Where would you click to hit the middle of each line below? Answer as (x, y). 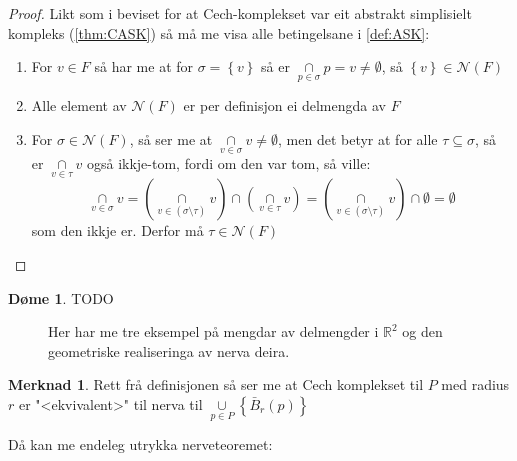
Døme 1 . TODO (61, 297)
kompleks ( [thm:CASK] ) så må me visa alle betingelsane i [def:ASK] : (219, 32)
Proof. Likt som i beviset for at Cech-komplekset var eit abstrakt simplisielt (240, 13)
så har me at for (144, 66)
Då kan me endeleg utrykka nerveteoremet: (140, 444)
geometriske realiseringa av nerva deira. (169, 350)
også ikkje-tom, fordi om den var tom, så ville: (228, 163)
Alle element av (79, 105)
